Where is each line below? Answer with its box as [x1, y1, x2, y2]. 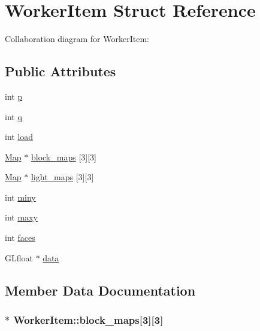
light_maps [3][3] [31, 171, 94, 183]
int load [5, 130, 34, 143]
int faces [5, 231, 35, 244]
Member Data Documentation [5, 281, 196, 299]
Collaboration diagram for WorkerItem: [5, 32, 149, 45]
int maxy [5, 211, 38, 223]
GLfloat [5, 251, 33, 264]
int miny [5, 190, 36, 203]
